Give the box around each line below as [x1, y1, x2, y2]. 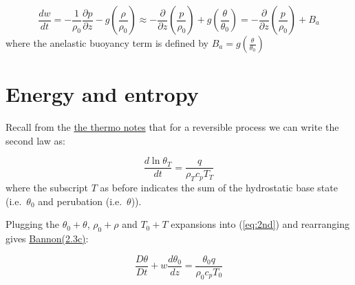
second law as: [6, 133, 65, 147]
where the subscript [6, 180, 89, 195]
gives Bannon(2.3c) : [6, 231, 89, 246]
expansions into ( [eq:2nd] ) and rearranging [171, 217, 349, 231]
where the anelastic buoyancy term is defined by [6, 36, 208, 50]
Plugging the [6, 217, 59, 231]
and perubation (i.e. [38, 193, 122, 208]
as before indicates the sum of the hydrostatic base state [100, 180, 338, 195]
